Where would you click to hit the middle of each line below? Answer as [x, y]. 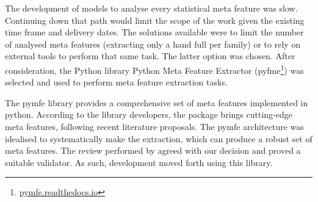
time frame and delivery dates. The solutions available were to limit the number [154, 32]
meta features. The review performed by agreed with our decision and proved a [153, 150]
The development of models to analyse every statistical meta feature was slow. [151, 8]
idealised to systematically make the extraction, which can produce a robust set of [159, 138]
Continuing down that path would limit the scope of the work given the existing [155, 20]
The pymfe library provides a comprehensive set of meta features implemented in [157, 102]
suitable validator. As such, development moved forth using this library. [139, 162]
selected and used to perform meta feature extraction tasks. [116, 82]
